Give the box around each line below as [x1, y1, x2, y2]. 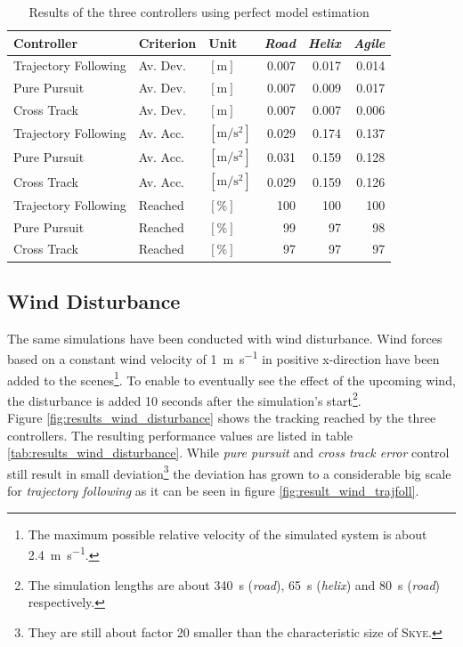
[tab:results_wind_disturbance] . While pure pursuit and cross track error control [7, 443, 450, 462]
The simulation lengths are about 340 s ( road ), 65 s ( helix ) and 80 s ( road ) [28, 575, 440, 594]
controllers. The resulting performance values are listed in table [7, 425, 353, 444]
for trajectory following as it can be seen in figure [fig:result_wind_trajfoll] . [7, 481, 419, 500]
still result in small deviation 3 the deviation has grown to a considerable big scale [7, 461, 451, 482]
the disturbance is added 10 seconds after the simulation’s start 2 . [7, 388, 361, 409]
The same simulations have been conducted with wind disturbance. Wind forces [7, 328, 443, 347]
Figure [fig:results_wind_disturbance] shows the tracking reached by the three [7, 408, 436, 427]
